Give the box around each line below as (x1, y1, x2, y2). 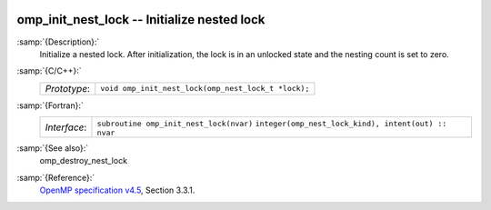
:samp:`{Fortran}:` (16, 100, 84, 111)
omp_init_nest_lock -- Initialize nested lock (16, 12, 266, 27)
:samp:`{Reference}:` (16, 172, 95, 183)
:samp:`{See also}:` (16, 143, 89, 154)
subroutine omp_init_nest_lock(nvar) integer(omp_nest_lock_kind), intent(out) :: (96, 119, 447, 129)
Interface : (45, 121, 87, 134)
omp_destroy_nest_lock (39, 155, 127, 166)
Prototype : (45, 82, 91, 95)
